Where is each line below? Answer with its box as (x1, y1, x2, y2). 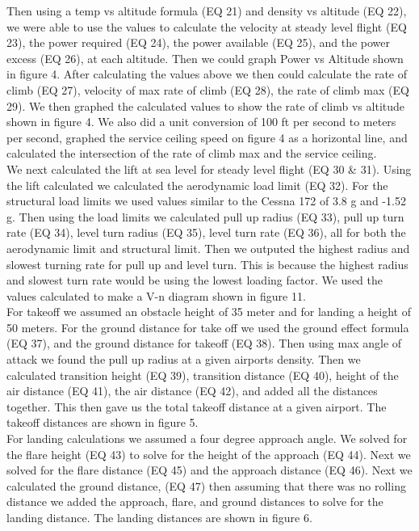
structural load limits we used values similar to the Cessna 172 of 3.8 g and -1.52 (6, 192, 406, 209)
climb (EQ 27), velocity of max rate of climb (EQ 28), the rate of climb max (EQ (6, 81, 409, 98)
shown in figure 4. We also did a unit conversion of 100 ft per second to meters (6, 113, 396, 130)
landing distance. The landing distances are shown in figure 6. (6, 509, 312, 525)
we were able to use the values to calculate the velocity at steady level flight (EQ (6, 18, 407, 35)
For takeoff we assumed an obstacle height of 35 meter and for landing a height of (6, 303, 412, 320)
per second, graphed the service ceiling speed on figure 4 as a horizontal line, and (6, 129, 408, 145)
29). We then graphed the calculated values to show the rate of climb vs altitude (6, 97, 405, 114)
